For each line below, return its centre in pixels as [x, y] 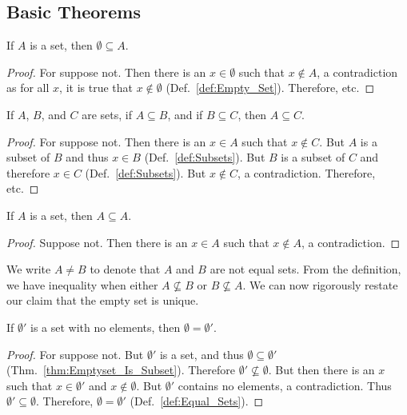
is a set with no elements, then [106, 327]
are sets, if [107, 114]
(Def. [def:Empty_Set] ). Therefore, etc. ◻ [270, 88]
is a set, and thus [202, 354]
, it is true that [96, 88]
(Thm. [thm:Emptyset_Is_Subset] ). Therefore [121, 370]
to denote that [125, 269]
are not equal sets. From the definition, [305, 269]
